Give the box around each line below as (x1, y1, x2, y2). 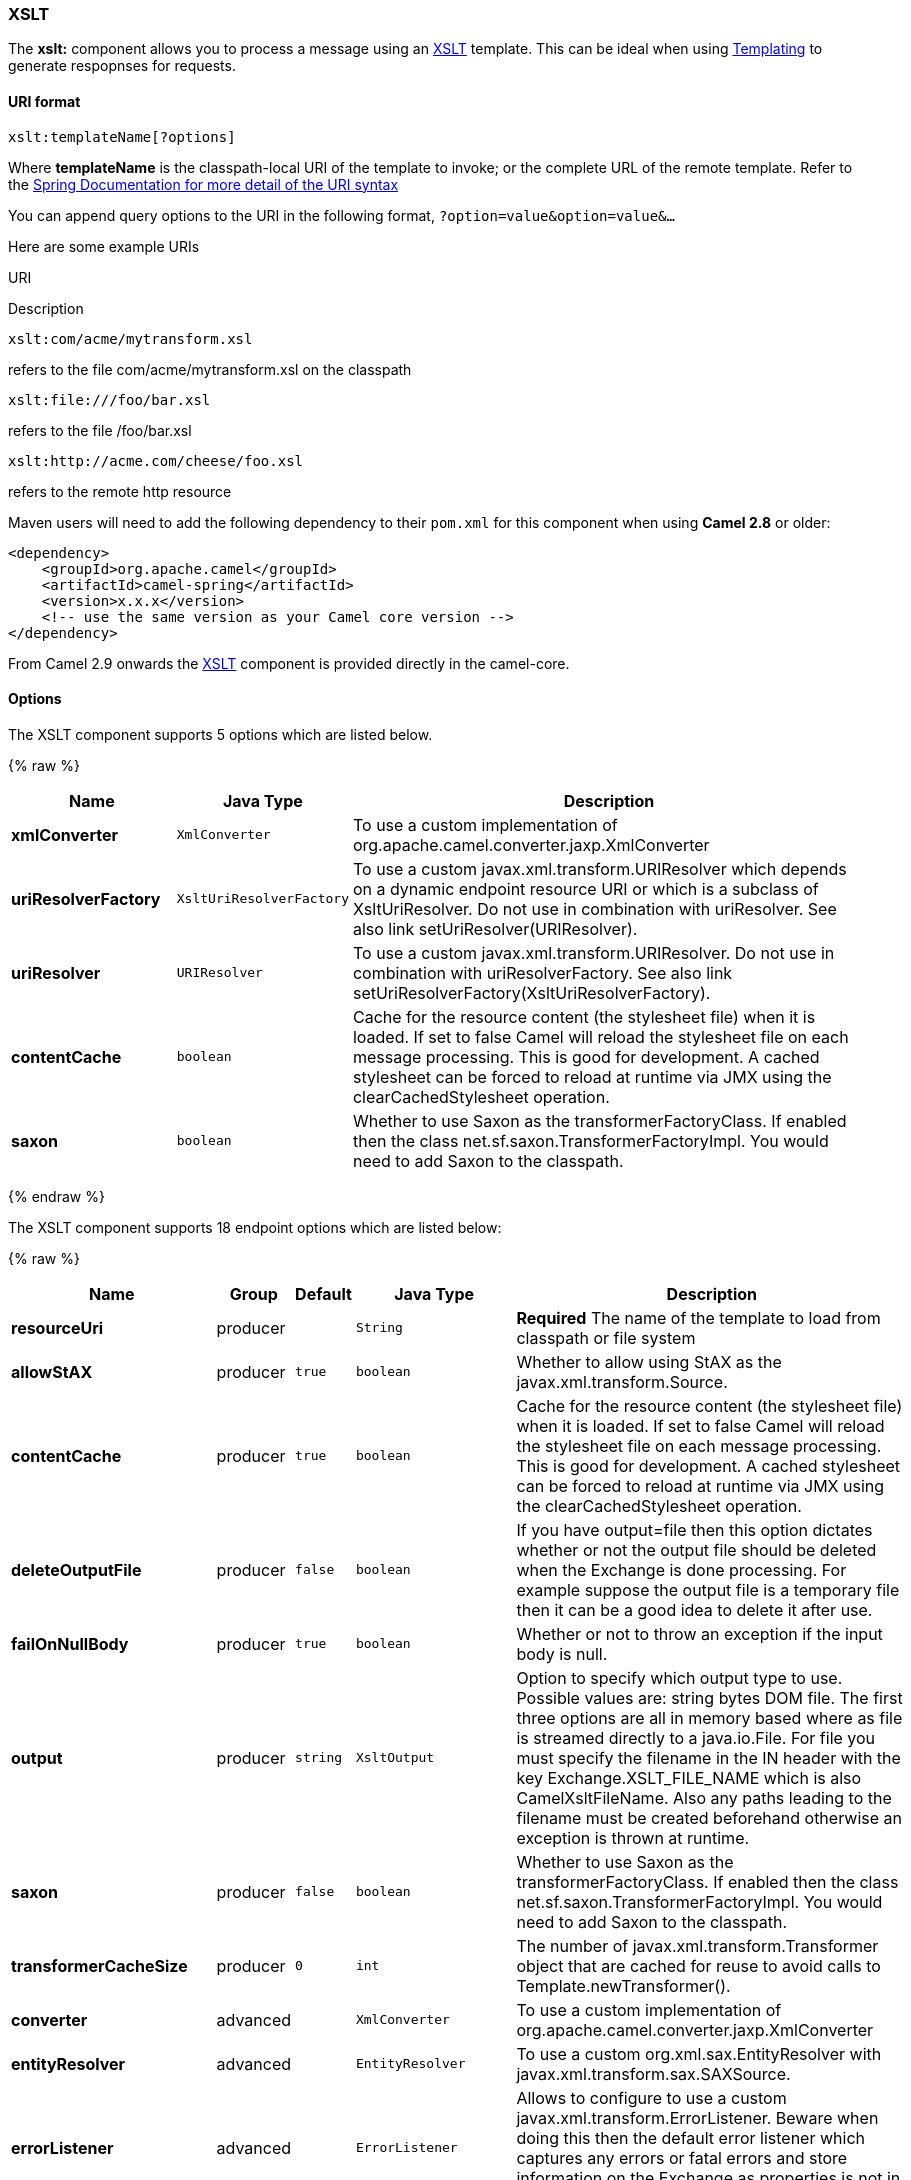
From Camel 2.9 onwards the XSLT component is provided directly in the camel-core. (8, 654, 570, 672)
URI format (8, 92, 81, 110)
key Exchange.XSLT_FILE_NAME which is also (516, 1767, 862, 1788)
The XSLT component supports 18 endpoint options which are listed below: (8, 1218, 502, 1236)
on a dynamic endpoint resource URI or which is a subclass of (352, 878, 819, 899)
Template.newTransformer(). (516, 1975, 731, 1996)
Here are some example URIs (8, 237, 200, 255)
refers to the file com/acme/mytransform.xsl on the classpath (8, 360, 412, 378)
